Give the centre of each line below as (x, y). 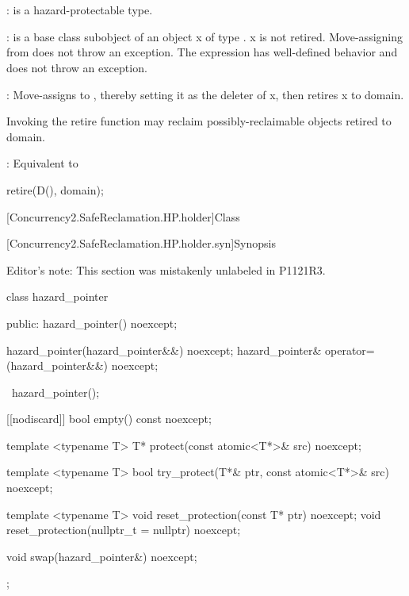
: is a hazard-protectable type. (80, 10)
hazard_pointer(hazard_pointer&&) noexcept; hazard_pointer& (164, 350)
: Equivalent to (42, 163)
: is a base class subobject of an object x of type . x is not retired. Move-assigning (204, 36)
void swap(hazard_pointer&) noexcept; (102, 556)
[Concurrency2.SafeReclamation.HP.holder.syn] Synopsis (141, 243)
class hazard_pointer (57, 296)
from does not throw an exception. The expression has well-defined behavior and (202, 52)
